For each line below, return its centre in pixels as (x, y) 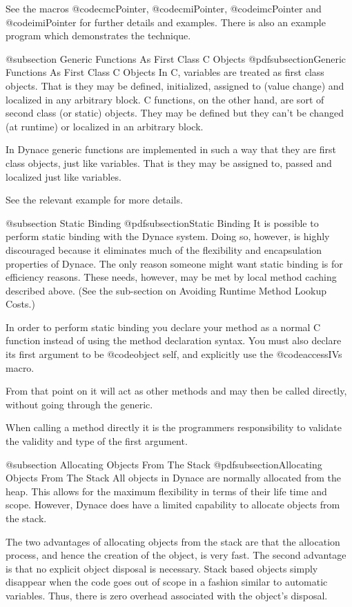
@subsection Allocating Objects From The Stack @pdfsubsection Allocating (164, 464)
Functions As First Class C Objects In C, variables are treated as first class (165, 72)
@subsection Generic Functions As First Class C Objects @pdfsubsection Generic (176, 58)
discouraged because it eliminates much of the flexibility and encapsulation (164, 249)
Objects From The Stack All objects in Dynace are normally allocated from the (174, 478)
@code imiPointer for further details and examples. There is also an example (166, 22)
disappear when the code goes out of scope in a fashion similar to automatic (167, 582)
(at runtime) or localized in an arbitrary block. (105, 126)
